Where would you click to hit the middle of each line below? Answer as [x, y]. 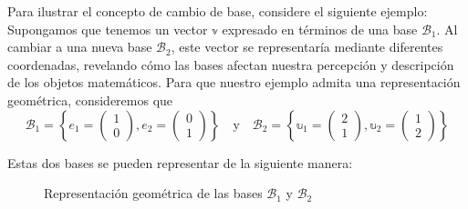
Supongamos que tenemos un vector [108, 29]
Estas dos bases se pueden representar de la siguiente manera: [180, 162]
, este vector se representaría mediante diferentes [307, 47]
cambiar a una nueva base [80, 47]
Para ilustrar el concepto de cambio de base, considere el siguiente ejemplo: [218, 11]
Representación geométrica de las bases [153, 193]
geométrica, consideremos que [90, 100]
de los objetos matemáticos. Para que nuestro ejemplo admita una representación [234, 82]
